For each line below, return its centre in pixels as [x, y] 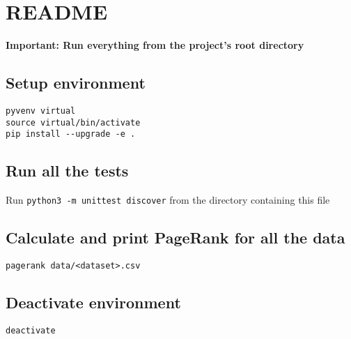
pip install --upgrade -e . [71, 134]
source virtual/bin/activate [73, 122]
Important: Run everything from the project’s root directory [155, 45]
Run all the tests [67, 171]
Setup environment [76, 83]
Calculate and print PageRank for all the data [175, 238]
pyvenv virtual [41, 111]
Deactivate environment [93, 302]
